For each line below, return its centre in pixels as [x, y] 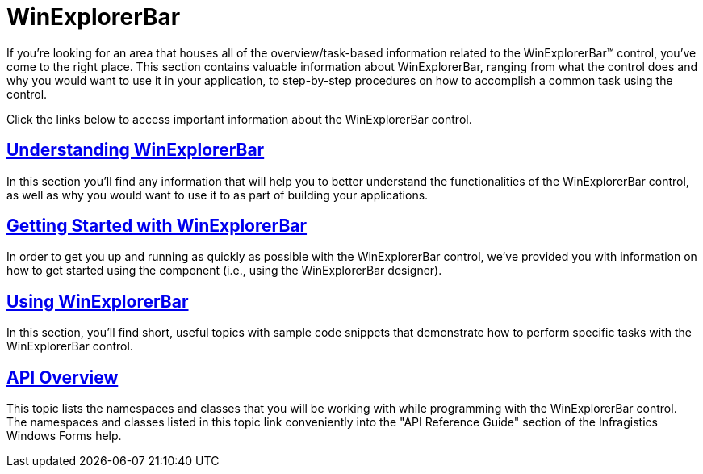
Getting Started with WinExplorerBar [157, 226]
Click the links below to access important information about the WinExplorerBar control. [239, 119]
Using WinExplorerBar [98, 301]
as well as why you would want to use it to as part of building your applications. [218, 195]
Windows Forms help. [64, 436]
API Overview [63, 377]
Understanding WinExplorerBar [136, 150]
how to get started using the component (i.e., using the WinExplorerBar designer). [224, 271]
